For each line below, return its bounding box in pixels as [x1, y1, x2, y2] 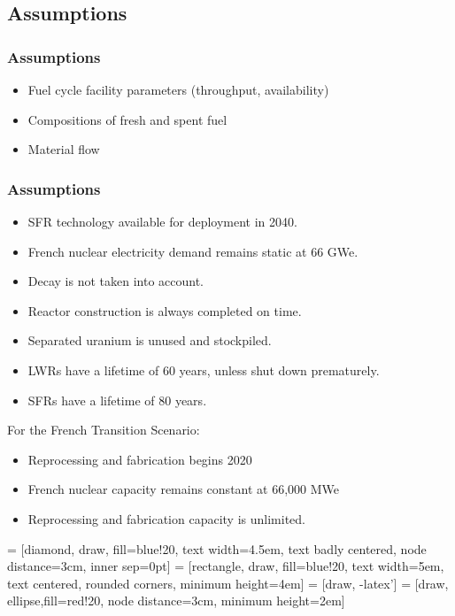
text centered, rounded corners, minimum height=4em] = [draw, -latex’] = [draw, [7, 574, 449, 592]
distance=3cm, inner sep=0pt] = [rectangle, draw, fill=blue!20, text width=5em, [7, 557, 444, 575]
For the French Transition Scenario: [7, 420, 200, 439]
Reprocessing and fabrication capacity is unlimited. [27, 509, 305, 527]
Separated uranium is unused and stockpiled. [27, 331, 272, 350]
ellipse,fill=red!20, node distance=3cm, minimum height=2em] [7, 591, 345, 610]
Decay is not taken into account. [27, 272, 204, 290]
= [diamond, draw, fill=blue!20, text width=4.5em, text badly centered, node [7, 539, 427, 558]
